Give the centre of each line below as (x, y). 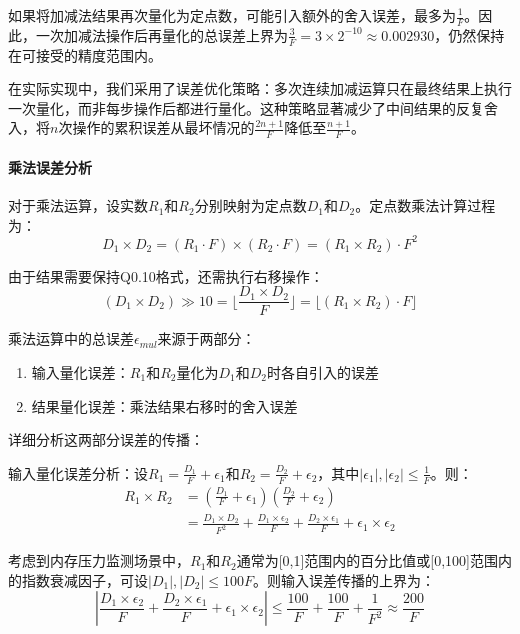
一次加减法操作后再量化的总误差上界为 (161, 34)
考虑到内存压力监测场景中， (99, 560)
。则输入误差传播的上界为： (344, 579)
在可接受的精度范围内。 (85, 54)
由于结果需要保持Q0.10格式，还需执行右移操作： (166, 275)
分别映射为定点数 (250, 205)
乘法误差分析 (50, 166)
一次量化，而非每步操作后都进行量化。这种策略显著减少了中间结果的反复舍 (253, 107)
